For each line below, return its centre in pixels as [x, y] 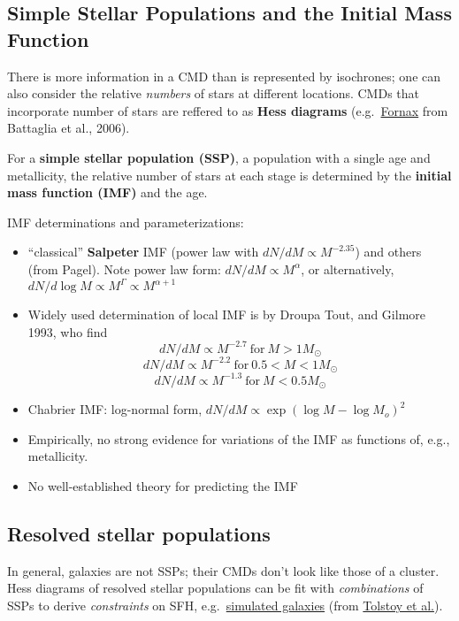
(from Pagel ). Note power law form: [124, 268]
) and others [388, 252]
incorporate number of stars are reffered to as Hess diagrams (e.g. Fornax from [228, 110]
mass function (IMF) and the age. [107, 192]
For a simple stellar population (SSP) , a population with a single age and [219, 157]
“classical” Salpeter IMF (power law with [143, 252]
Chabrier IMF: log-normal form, [115, 409]
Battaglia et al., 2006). [69, 128]
